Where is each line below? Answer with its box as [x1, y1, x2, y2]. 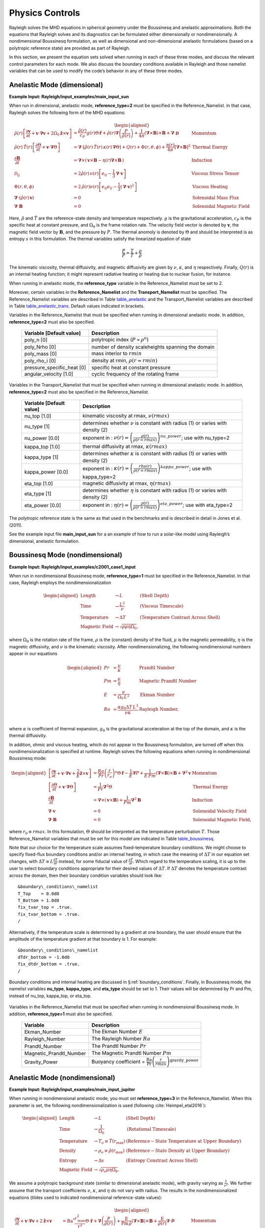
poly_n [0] [24, 336, 48, 343]
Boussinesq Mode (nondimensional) [9, 551, 123, 559]
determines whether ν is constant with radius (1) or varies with [82, 419, 227, 426]
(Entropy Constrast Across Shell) [126, 1158, 198, 1164]
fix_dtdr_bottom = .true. [18, 961, 80, 967]
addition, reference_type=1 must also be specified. [9, 1011, 113, 1017]
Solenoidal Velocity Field [192, 809, 247, 814]
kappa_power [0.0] [24, 468, 68, 475]
